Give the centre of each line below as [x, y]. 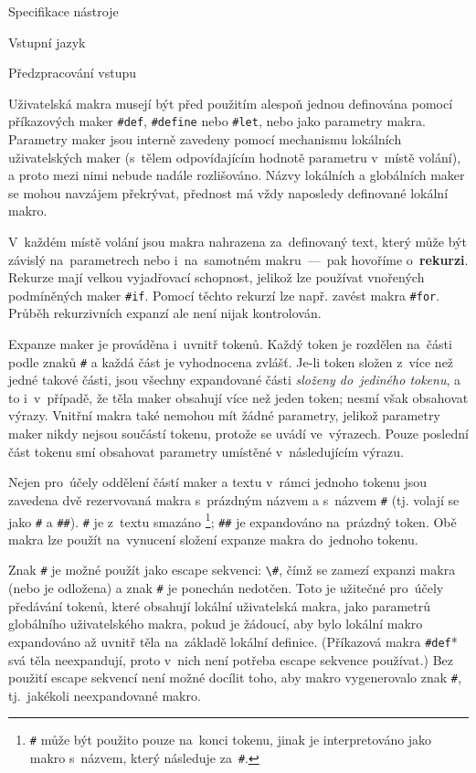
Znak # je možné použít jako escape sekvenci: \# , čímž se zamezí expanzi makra [232, 570]
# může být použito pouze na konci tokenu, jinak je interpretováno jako [231, 740]
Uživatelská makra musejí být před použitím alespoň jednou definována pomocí [231, 103]
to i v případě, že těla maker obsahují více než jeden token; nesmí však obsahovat [238, 397]
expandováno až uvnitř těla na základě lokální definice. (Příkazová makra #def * [233, 641]
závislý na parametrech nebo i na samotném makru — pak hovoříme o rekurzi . [238, 259]
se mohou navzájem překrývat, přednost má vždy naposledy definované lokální [228, 192]
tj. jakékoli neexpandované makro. [105, 695]
